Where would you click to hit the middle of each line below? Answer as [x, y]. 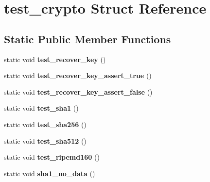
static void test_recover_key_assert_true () [78, 75]
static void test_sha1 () [41, 108]
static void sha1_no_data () [50, 173]
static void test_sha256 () [45, 124]
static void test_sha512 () [45, 141]
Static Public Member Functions [87, 39]
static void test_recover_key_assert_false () [78, 91]
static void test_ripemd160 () [52, 157]
